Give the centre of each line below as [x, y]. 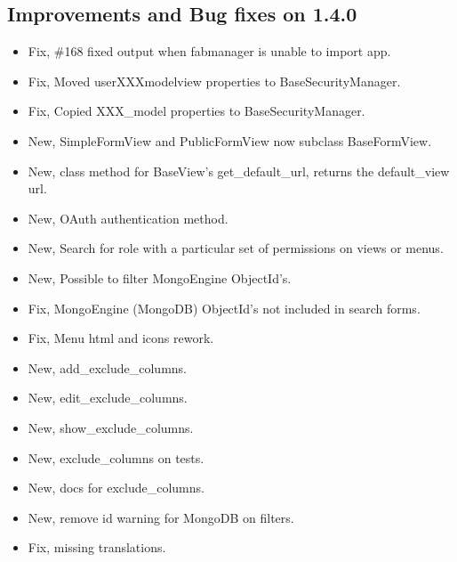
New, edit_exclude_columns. [108, 398]
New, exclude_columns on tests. [116, 457]
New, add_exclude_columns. [107, 367]
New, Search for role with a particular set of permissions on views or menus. [236, 248]
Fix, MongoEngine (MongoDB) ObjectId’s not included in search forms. [224, 308]
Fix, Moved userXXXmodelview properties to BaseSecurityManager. [214, 81]
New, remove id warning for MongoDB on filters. [161, 517]
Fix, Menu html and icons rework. [121, 338]
